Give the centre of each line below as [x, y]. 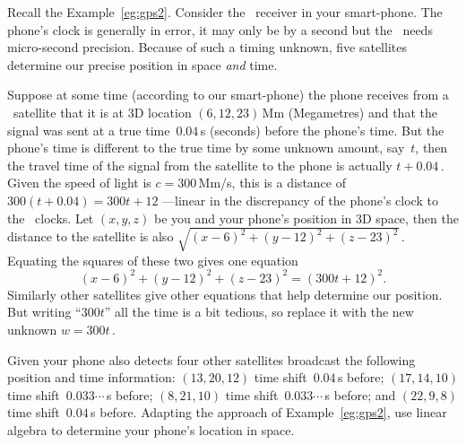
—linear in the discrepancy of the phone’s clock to [300, 200]
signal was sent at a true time [89, 130]
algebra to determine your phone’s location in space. [151, 429]
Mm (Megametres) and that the [349, 112]
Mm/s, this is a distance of [272, 183]
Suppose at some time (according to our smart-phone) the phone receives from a [228, 95]
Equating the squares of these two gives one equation [153, 260]
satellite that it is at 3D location [102, 112]
